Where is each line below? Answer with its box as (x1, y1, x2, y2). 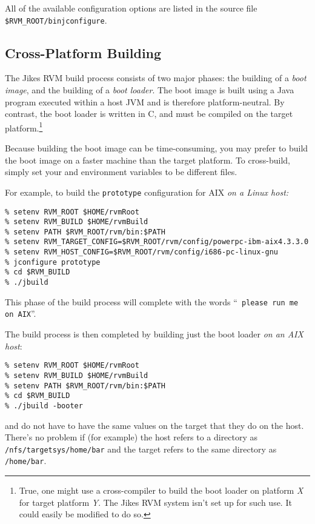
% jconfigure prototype (5, 257, 101, 267)
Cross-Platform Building (5, 43, 162, 62)
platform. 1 (5, 119, 43, 134)
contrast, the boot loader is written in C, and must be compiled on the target (5, 107, 293, 120)
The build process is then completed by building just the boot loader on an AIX (5, 328, 303, 340)
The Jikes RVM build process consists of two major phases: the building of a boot (5, 71, 307, 84)
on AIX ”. (5, 307, 36, 320)
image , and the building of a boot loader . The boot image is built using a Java (5, 84, 294, 96)
